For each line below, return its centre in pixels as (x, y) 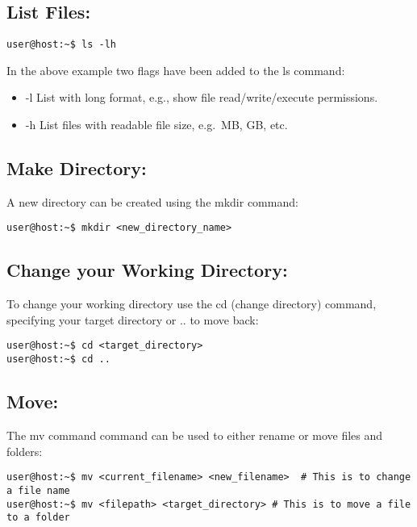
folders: (25, 451)
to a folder (38, 518)
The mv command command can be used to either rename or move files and (195, 435)
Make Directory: (77, 168)
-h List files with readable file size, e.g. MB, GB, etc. (156, 125)
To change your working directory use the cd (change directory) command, (192, 304)
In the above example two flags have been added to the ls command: (176, 70)
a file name (38, 490)
